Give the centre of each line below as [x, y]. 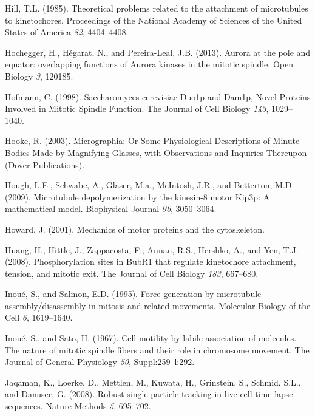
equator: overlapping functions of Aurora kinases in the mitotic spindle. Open [149, 64]
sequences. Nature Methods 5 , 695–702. [78, 406]
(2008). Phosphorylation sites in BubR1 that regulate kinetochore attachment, [151, 261]
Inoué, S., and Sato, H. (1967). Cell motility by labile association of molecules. [151, 338]
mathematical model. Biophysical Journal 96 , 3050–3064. [111, 209]
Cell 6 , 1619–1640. [39, 317]
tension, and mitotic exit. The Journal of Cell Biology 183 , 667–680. [132, 273]
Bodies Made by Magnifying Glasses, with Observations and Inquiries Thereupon [156, 152]
